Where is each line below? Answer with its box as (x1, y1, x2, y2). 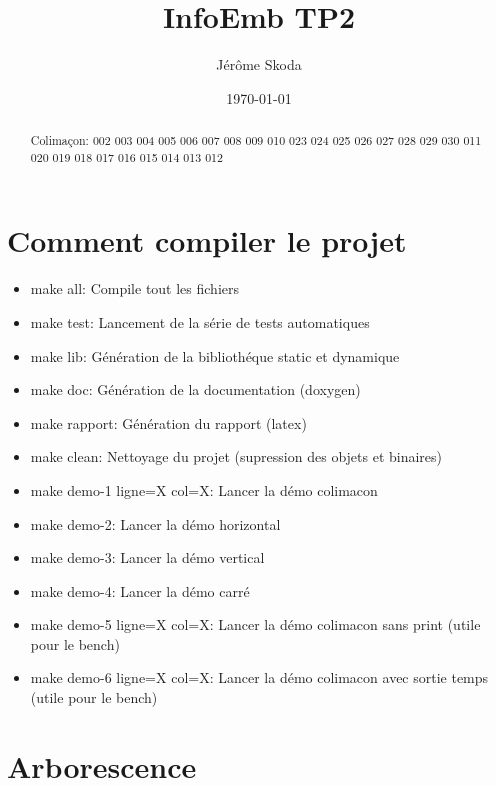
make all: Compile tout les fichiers (30, 278, 240, 299)
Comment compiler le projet (7, 220, 407, 261)
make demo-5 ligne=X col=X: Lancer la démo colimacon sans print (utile (30, 614, 481, 635)
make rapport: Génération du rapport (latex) (30, 412, 307, 433)
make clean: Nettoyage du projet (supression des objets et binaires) (30, 446, 443, 467)
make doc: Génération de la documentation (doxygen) (30, 379, 361, 400)
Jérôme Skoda (216, 54, 302, 75)
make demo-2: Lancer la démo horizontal (30, 513, 281, 534)
